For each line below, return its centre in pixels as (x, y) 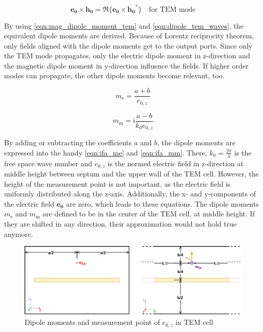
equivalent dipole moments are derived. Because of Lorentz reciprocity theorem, (129, 36)
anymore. (19, 234)
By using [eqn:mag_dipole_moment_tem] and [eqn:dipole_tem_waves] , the (124, 25)
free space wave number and (48, 163)
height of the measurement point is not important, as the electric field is (117, 183)
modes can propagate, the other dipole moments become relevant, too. (114, 75)
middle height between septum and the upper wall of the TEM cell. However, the (131, 173)
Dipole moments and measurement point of (92, 322)
